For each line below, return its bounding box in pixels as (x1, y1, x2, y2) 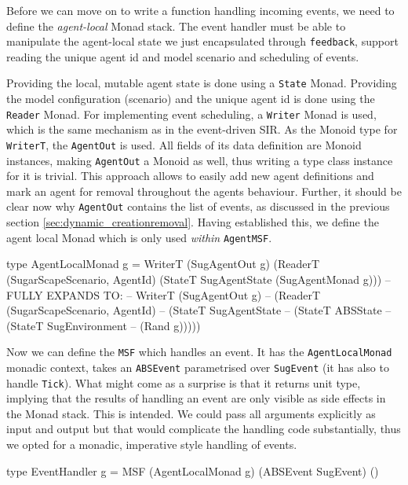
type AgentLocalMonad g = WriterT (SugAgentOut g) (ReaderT (6, 255, 320, 272)
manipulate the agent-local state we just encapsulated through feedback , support (6, 33, 399, 50)
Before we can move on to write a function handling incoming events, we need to (6, 2, 395, 18)
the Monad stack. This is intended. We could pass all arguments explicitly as (6, 405, 376, 421)
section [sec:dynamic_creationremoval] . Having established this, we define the (6, 214, 379, 230)
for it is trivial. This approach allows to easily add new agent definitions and (6, 167, 374, 184)
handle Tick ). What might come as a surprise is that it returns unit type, (6, 374, 361, 391)
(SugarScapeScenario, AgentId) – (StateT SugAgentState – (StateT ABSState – (6, 302, 392, 318)
